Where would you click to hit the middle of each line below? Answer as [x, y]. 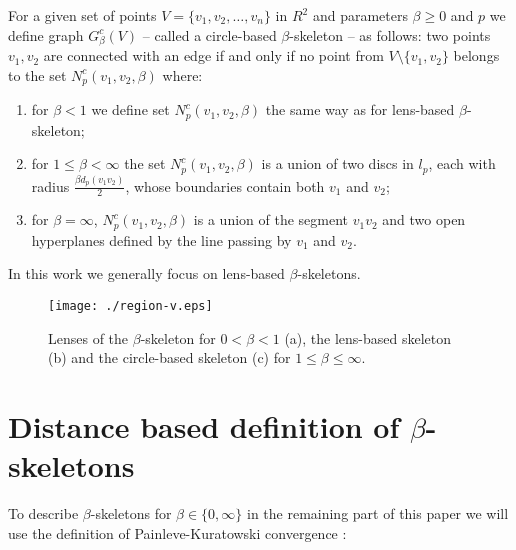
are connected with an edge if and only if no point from [213, 55]
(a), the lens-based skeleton [368, 337]
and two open [424, 219]
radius [50, 185]
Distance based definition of [204, 426]
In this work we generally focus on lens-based [146, 273]
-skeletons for [131, 513]
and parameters [360, 15]
